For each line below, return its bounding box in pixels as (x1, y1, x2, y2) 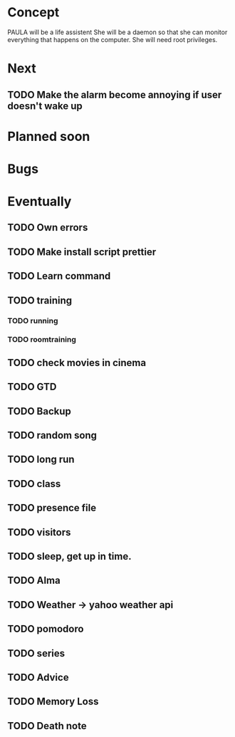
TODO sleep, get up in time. (7, 550, 132, 563)
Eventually (7, 194, 72, 210)
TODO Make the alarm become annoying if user (7, 88, 222, 100)
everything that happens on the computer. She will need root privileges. (7, 35, 218, 43)
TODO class (7, 478, 61, 490)
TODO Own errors (7, 221, 88, 234)
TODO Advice (7, 671, 69, 684)
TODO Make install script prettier (7, 246, 157, 258)
